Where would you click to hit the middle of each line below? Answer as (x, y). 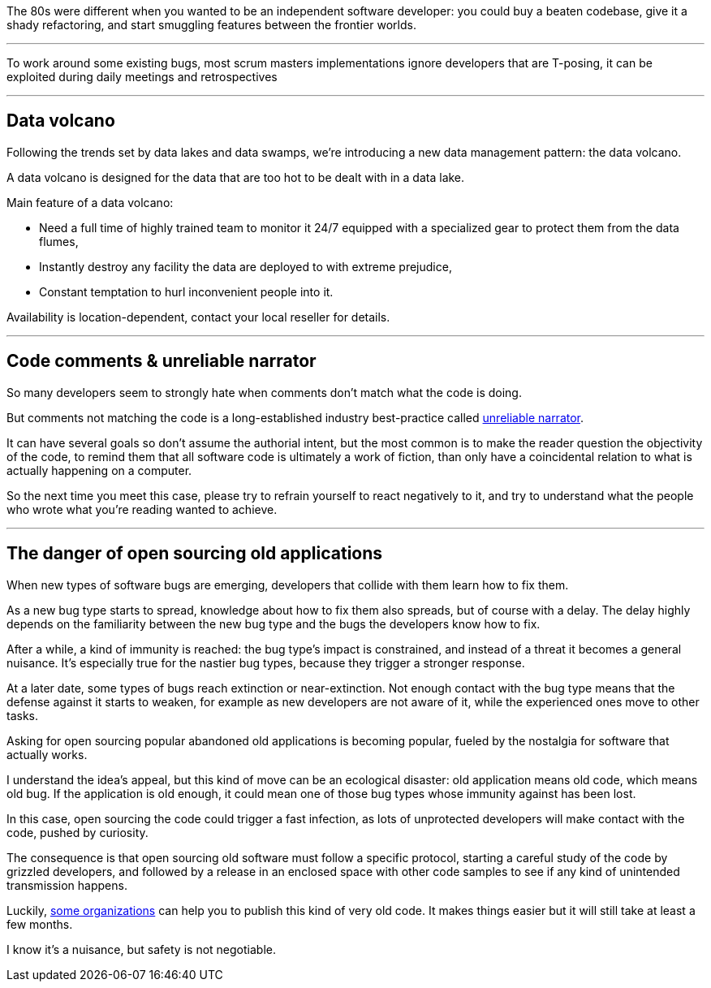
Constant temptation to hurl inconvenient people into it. (186, 291)
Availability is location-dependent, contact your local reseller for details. (198, 317)
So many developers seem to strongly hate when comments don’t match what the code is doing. (264, 392)
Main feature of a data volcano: (90, 202)
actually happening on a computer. (99, 470)
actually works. (47, 754)
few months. (40, 924)
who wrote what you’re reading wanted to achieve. (142, 509)
